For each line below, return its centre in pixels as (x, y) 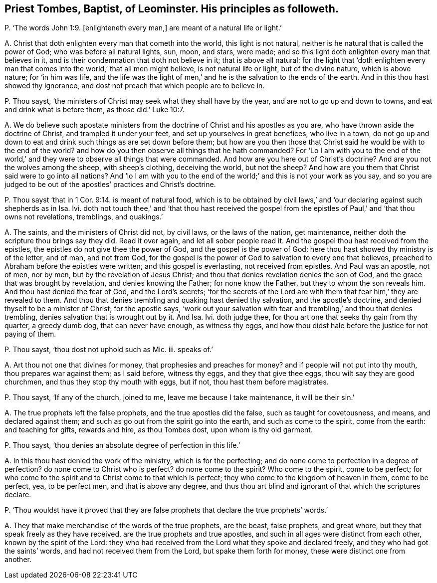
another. (18, 560)
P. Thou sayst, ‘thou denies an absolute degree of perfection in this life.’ (122, 445)
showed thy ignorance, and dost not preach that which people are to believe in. (135, 86)
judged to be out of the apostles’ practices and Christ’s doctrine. (110, 185)
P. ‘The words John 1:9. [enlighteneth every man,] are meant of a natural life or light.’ (143, 28)
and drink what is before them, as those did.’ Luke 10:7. (95, 110)
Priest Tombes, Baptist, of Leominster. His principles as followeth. (172, 9)
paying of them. (30, 334)
